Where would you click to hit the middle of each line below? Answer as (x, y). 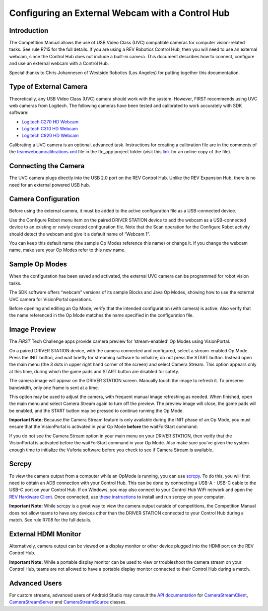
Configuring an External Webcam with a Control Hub (119, 13)
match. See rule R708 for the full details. (50, 519)
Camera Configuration (44, 199)
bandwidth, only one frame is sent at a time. (54, 388)
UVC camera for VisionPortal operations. (51, 299)
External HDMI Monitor (45, 534)
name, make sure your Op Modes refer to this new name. (67, 250)
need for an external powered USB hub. (50, 185)
